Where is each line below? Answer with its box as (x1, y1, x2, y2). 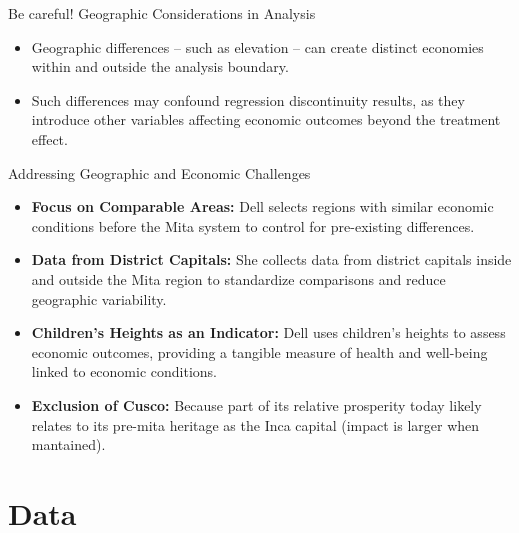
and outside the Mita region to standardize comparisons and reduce (31, 268, 446, 289)
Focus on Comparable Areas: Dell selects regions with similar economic (31, 196, 494, 217)
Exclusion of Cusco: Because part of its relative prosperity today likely (31, 394, 482, 415)
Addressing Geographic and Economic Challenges (8, 162, 311, 183)
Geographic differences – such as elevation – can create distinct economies (31, 36, 484, 57)
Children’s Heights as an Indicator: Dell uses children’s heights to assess (31, 322, 506, 343)
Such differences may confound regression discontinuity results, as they (31, 89, 465, 110)
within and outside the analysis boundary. (31, 56, 289, 77)
